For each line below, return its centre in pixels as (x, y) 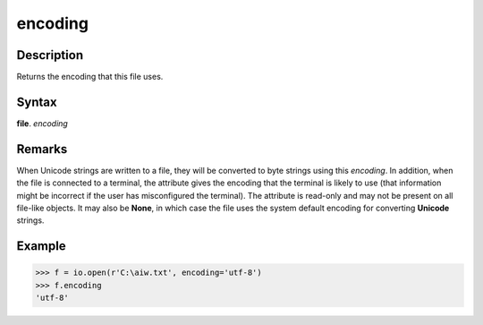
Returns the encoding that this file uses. (90, 77)
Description (50, 55)
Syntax (37, 102)
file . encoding (42, 123)
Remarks (42, 149)
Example (41, 246)
